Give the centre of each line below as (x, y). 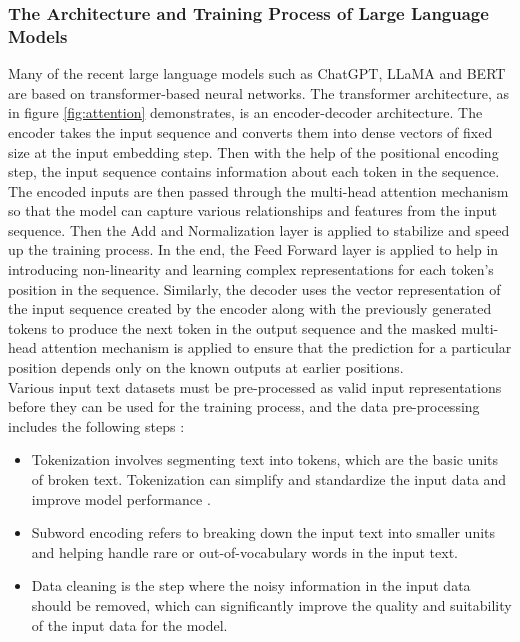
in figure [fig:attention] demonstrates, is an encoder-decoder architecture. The (245, 112)
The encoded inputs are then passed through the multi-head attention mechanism (258, 190)
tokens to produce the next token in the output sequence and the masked (232, 327)
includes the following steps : (96, 425)
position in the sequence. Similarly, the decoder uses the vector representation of (254, 288)
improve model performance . (121, 498)
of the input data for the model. (129, 624)
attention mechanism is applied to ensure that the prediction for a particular (276, 347)
